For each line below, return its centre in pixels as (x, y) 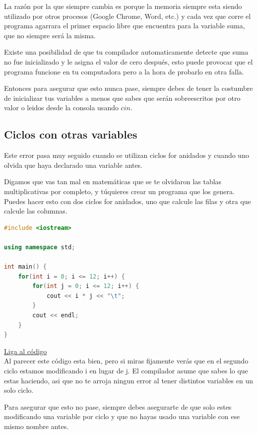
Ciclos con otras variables (71, 134)
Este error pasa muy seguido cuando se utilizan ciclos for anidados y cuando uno (127, 155)
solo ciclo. (19, 390)
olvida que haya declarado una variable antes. (73, 165)
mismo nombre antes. (36, 426)
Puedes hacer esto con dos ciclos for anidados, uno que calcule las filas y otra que (128, 201)
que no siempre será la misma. (50, 35)
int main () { (25, 267)
